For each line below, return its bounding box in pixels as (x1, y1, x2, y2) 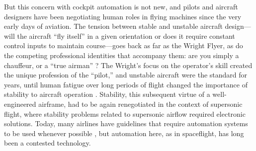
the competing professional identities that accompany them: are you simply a (4, 50, 239, 60)
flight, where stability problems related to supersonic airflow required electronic (4, 108, 246, 119)
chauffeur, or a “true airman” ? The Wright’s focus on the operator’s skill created (4, 60, 253, 70)
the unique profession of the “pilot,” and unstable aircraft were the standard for (4, 70, 248, 80)
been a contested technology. (4, 138, 91, 148)
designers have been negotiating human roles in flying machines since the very (4, 11, 242, 21)
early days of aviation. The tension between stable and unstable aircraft (4, 21, 223, 31)
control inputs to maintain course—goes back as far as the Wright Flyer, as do (4, 40, 243, 51)
